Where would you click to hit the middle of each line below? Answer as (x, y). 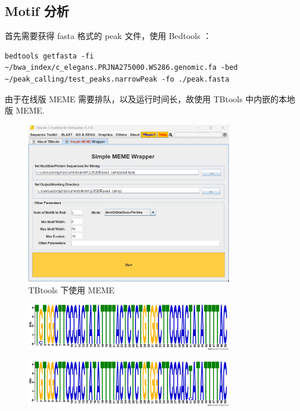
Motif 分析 (37, 11)
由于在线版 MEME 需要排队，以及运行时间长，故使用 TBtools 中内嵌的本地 (150, 98)
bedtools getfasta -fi (49, 56)
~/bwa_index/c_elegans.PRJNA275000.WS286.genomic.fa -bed (121, 68)
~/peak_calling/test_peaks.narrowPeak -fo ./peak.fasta (117, 79)
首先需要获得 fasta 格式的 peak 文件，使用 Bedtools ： (108, 36)
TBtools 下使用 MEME (72, 289)
